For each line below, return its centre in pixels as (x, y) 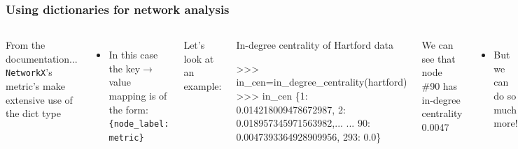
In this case (133, 55)
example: (203, 86)
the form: (128, 109)
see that (439, 58)
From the (26, 45)
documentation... (42, 58)
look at (199, 58)
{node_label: (139, 124)
